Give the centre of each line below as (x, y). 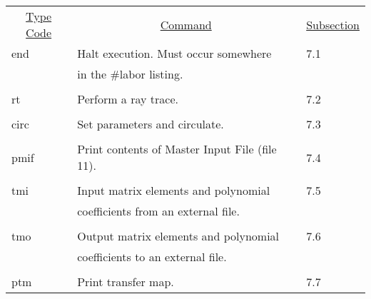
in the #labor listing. (130, 74)
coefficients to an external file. (152, 257)
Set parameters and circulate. (151, 124)
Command (186, 24)
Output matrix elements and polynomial (178, 236)
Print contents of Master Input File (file (177, 149)
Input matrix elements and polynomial (174, 190)
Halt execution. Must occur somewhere (174, 53)
